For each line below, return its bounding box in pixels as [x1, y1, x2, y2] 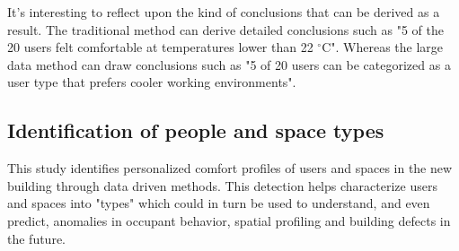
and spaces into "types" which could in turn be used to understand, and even [7, 194, 430, 212]
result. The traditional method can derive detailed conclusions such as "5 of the [7, 20, 445, 39]
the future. [7, 229, 66, 247]
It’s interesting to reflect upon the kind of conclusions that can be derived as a [7, 3, 440, 21]
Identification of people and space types [7, 117, 384, 144]
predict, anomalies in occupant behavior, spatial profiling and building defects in [7, 211, 451, 229]
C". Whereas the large [322, 38, 444, 56]
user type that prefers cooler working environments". [7, 73, 296, 91]
